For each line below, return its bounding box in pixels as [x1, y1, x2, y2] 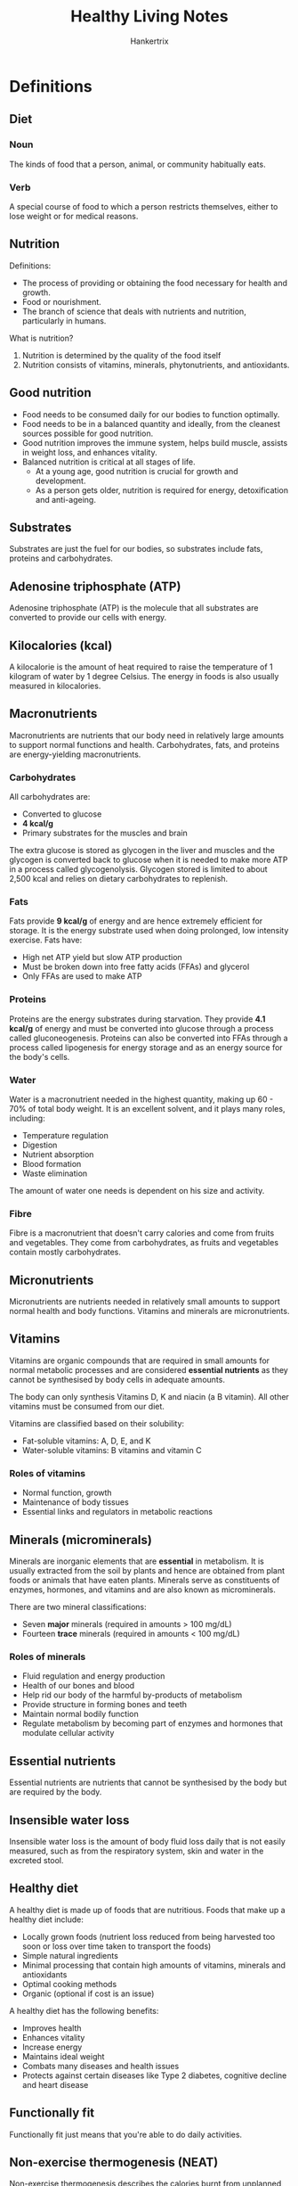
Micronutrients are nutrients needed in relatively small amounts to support [9, 1296, 280, 1307]
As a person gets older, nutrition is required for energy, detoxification [35, 484, 289, 496]
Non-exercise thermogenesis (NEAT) [9, 2155, 219, 2170]
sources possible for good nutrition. [21, 428, 154, 439]
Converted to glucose [21, 809, 102, 819]
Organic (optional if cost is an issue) [21, 1988, 155, 1999]
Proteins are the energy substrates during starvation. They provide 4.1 [9, 1014, 266, 1024]
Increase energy [21, 2042, 83, 2052]
